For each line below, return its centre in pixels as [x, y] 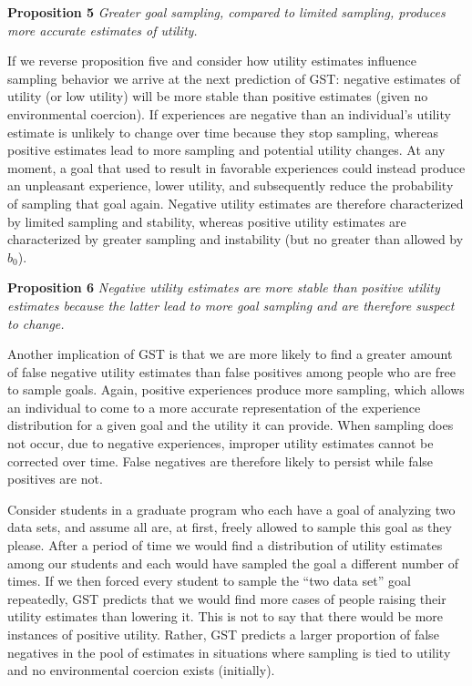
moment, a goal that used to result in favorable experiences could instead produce [236, 167]
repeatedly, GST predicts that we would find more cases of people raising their [227, 598]
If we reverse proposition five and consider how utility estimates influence [212, 61]
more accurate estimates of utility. [103, 30]
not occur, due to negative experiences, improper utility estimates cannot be [221, 443]
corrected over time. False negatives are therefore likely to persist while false [221, 461]
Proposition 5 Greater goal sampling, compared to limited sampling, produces [226, 12]
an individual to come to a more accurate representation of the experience [214, 407]
